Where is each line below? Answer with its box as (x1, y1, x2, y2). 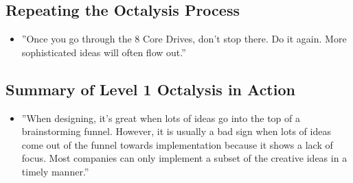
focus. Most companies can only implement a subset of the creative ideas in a (21, 151, 348, 165)
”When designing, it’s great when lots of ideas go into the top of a (21, 110, 300, 125)
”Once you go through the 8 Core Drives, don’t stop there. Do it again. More (21, 32, 347, 46)
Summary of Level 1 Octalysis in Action (5, 78, 295, 99)
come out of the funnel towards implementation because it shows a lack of (21, 137, 333, 151)
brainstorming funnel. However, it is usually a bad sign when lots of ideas (21, 124, 331, 138)
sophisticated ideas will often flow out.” (21, 45, 186, 59)
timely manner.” (21, 164, 89, 178)
